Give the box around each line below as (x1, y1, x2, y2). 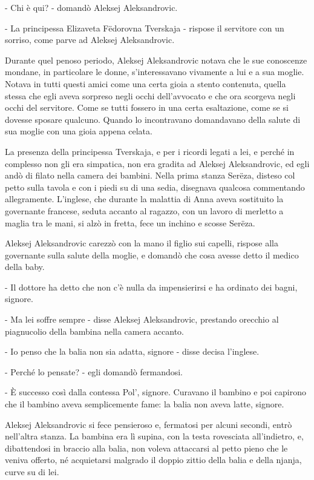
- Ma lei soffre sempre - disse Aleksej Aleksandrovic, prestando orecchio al (5, 313, 279, 326)
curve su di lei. (5, 465, 59, 478)
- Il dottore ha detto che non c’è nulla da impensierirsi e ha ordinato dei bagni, (5, 280, 298, 293)
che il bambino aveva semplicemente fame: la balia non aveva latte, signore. (5, 398, 284, 410)
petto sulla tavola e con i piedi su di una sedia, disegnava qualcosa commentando (5, 180, 305, 193)
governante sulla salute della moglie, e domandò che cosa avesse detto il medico (5, 248, 299, 261)
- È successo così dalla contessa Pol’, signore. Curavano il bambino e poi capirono (5, 386, 307, 398)
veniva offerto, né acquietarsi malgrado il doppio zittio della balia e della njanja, (5, 453, 302, 466)
